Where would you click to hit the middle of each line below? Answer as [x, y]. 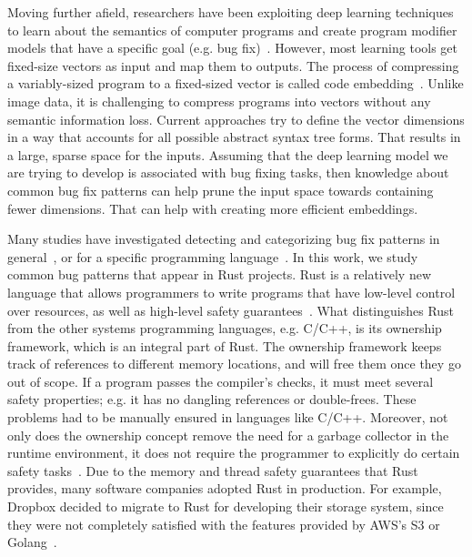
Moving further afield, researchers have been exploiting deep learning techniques [231, 12]
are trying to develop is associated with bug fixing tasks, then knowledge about [228, 172]
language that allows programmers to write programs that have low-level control [231, 292]
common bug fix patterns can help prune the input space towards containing [221, 190]
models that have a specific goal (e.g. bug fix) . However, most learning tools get [233, 48]
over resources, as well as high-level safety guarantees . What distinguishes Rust [231, 310]
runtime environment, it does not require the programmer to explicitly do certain [234, 453]
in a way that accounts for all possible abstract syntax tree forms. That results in [234, 137]
